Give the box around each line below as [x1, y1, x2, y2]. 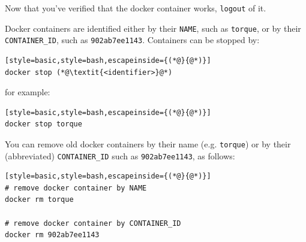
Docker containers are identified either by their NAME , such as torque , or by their [5, 22, 301, 34]
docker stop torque [5, 120, 82, 129]
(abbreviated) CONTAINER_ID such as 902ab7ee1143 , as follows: [5, 149, 235, 162]
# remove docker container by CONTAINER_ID [5, 219, 181, 228]
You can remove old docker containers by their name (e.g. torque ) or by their [5, 137, 291, 150]
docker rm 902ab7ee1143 [5, 231, 100, 240]
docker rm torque [5, 195, 74, 204]
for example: [5, 86, 50, 98]
